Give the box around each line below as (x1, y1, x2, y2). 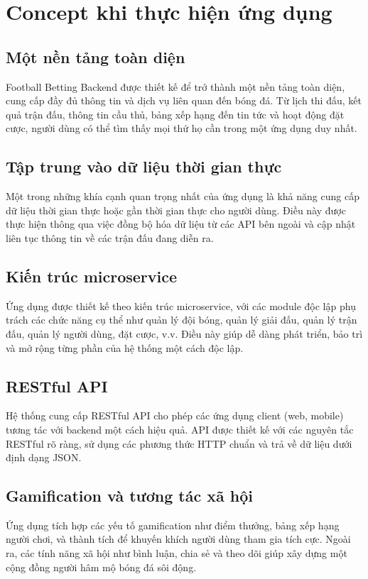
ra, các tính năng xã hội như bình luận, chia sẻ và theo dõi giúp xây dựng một (6, 546, 347, 561)
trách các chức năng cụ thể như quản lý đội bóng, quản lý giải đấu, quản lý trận (6, 312, 357, 327)
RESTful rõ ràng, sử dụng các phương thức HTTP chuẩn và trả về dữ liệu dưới (6, 436, 352, 451)
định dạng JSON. (6, 450, 82, 465)
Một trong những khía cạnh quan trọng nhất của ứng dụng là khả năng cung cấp (6, 189, 359, 204)
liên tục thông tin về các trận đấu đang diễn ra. (6, 230, 214, 245)
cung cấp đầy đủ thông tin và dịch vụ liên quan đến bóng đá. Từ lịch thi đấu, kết (6, 93, 362, 108)
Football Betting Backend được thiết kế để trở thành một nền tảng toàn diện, (6, 79, 345, 94)
